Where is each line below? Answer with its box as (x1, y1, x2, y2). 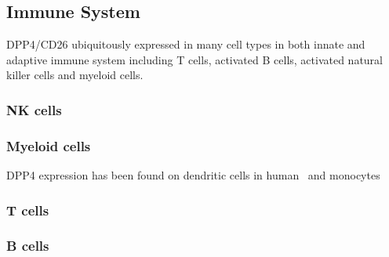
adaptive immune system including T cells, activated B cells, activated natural (6, 51, 384, 67)
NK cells (6, 100, 62, 119)
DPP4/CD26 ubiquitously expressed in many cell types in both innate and (6, 36, 365, 52)
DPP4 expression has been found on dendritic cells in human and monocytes (6, 167, 380, 183)
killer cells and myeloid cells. (6, 67, 144, 83)
